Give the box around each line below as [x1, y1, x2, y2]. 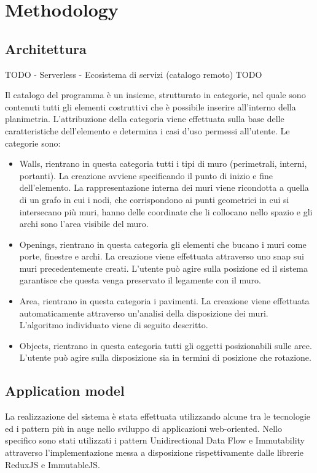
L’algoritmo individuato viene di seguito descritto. [19, 318, 208, 331]
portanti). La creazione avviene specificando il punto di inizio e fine [19, 169, 273, 182]
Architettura [5, 39, 87, 58]
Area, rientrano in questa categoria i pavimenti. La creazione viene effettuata [19, 294, 310, 307]
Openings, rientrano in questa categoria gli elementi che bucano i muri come [19, 237, 307, 250]
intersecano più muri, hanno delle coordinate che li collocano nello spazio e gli [19, 205, 313, 218]
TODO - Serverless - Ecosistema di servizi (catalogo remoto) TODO [5, 67, 262, 80]
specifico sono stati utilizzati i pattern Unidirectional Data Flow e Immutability [5, 434, 305, 447]
